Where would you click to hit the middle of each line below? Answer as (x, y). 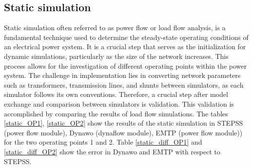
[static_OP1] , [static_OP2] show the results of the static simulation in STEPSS (124, 123)
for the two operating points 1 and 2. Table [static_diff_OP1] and (103, 142)
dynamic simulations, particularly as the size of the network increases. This (116, 56)
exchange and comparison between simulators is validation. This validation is (119, 103)
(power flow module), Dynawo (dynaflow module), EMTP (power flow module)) (123, 132)
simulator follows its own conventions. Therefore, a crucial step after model (116, 94)
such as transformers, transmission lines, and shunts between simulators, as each (124, 84)
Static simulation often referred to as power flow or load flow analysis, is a (115, 28)
